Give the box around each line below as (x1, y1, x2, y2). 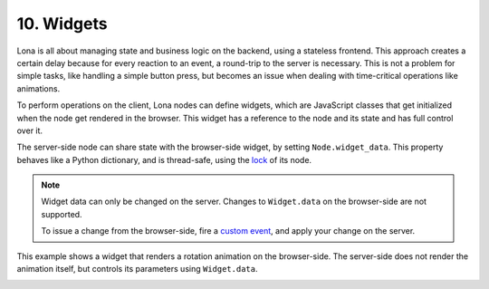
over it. (16, 125, 43, 136)
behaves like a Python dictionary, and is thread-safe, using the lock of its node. (16, 154, 312, 165)
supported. (41, 208, 82, 219)
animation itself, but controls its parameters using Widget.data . (16, 264, 258, 275)
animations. (16, 82, 61, 94)
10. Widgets (16, 14, 108, 34)
